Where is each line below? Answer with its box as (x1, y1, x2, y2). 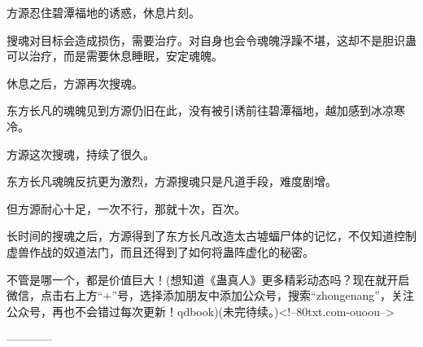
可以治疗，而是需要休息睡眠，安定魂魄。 (7, 47, 223, 64)
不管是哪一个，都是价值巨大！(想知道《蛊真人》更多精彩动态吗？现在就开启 (7, 270, 410, 288)
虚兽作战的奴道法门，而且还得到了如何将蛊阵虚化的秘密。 (7, 243, 314, 260)
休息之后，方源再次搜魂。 (7, 74, 143, 91)
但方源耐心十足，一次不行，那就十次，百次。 (7, 200, 246, 217)
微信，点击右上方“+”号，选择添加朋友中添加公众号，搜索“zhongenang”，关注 (7, 287, 414, 304)
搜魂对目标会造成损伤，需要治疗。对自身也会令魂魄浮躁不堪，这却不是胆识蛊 (7, 31, 416, 48)
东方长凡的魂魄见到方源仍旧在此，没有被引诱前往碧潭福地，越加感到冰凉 (7, 102, 394, 119)
